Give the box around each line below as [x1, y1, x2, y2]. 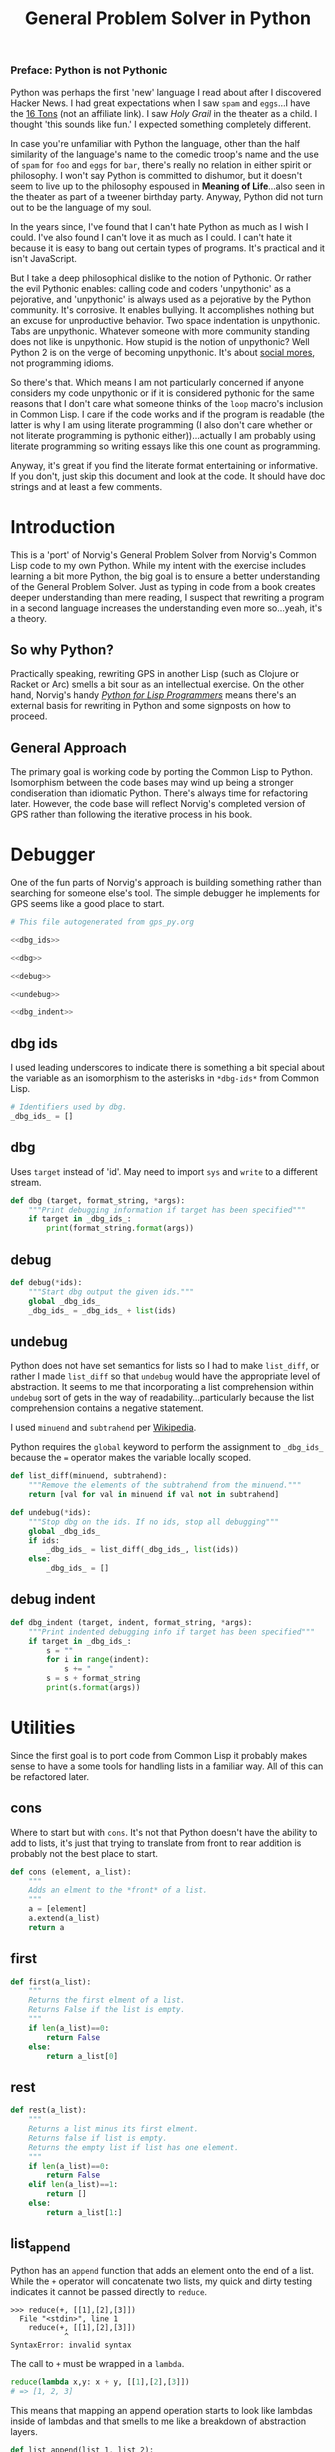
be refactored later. [10, 1770, 90, 1782]
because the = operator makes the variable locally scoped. [10, 1452, 252, 1464]
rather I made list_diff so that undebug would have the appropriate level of [10, 1370, 321, 1382]
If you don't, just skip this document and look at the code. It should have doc [10, 470, 326, 482]
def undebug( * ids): [10, 1507, 92, 1517]
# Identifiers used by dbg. [10, 1102, 128, 1112]
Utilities [10, 1717, 76, 1739]
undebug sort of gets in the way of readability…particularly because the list [10, 1392, 315, 1404]
